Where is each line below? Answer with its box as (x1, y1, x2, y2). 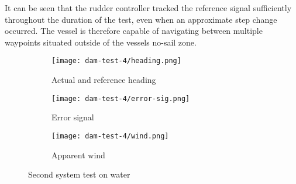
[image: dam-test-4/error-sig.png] (51, 94, 190, 103)
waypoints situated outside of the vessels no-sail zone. (5, 36, 197, 48)
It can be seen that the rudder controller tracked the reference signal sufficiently (5, 2, 292, 13)
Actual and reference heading (51, 74, 156, 86)
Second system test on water (28, 168, 130, 180)
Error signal (51, 111, 94, 123)
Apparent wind (51, 148, 105, 161)
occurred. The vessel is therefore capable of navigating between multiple (5, 25, 263, 37)
